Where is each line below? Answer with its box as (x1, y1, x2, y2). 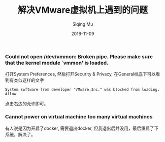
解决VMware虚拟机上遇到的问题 (17, 4, 148, 16)
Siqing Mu (72, 21, 94, 27)
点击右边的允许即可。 (5, 101, 48, 106)
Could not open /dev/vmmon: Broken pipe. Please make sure (5, 53, 153, 60)
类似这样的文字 (13, 77, 44, 83)
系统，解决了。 (5, 131, 35, 137)
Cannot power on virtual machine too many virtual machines (5, 113, 153, 120)
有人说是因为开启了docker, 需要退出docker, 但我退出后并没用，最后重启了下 (5, 125, 159, 131)
